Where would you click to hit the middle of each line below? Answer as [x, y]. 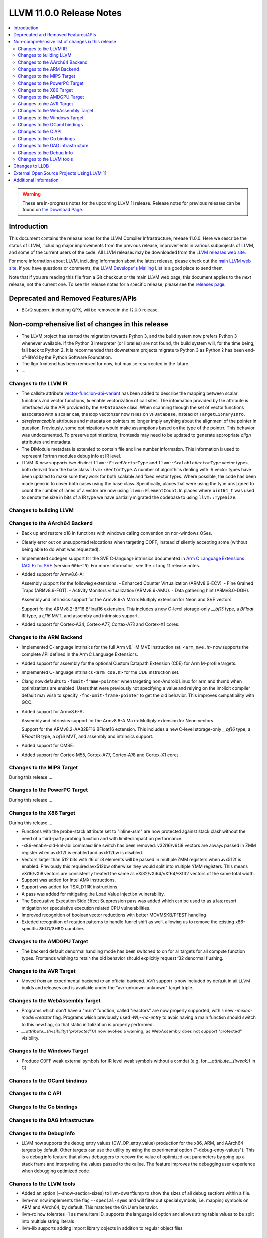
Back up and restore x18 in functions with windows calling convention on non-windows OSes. [117, 533]
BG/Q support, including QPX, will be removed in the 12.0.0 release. [90, 310]
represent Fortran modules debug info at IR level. [71, 456]
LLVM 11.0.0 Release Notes [66, 13]
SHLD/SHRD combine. [61, 928]
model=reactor [37, 1017]
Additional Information [36, 180]
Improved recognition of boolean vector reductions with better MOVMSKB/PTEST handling [114, 915]
